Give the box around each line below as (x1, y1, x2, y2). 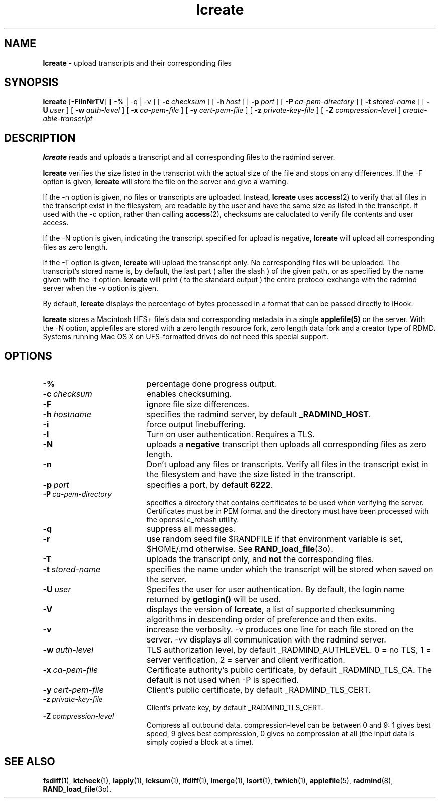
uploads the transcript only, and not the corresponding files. (146, 554, 374, 565)
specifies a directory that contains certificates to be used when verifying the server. (146, 498, 424, 507)
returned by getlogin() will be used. (146, 594, 281, 605)
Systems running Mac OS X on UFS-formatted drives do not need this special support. (43, 332, 329, 341)
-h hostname (43, 409, 91, 420)
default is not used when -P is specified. (146, 675, 299, 685)
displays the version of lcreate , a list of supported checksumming (146, 604, 395, 615)
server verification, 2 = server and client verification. (146, 655, 345, 665)
